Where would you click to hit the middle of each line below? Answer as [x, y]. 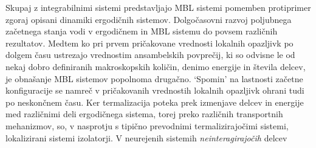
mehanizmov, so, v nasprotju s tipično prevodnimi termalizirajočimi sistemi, [147, 125]
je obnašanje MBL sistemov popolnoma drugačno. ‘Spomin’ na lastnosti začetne [154, 78]
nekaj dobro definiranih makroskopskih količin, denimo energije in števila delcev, [156, 66]
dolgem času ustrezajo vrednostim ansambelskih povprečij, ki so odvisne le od [150, 55]
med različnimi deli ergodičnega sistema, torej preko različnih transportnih [144, 114]
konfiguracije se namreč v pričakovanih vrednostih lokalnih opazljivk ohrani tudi [155, 90]
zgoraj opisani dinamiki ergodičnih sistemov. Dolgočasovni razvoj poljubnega [149, 19]
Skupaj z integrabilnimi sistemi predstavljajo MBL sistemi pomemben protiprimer [158, 7]
